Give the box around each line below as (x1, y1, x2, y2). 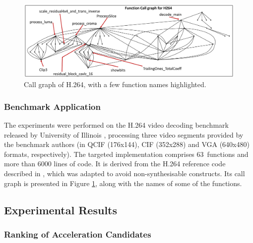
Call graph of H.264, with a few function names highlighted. (24, 79, 206, 90)
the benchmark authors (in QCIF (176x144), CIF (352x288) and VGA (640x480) (4, 139, 250, 149)
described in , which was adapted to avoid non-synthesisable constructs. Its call (4, 168, 245, 179)
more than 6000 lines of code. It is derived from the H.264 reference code (4, 158, 226, 169)
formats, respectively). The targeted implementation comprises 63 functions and (4, 148, 249, 159)
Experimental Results (4, 202, 117, 217)
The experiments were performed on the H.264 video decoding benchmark (4, 120, 229, 130)
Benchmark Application (4, 100, 101, 112)
